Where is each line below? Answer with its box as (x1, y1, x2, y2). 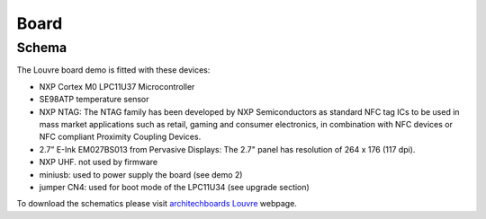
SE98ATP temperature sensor (39, 94, 149, 105)
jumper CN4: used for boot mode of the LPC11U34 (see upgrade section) (39, 181, 310, 192)
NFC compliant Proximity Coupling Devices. (39, 131, 202, 143)
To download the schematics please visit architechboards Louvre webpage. (16, 198, 297, 209)
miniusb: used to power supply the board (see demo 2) (39, 169, 243, 180)
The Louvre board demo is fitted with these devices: (16, 65, 211, 75)
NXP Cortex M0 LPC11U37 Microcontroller (39, 81, 195, 92)
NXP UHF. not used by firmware (39, 157, 158, 168)
